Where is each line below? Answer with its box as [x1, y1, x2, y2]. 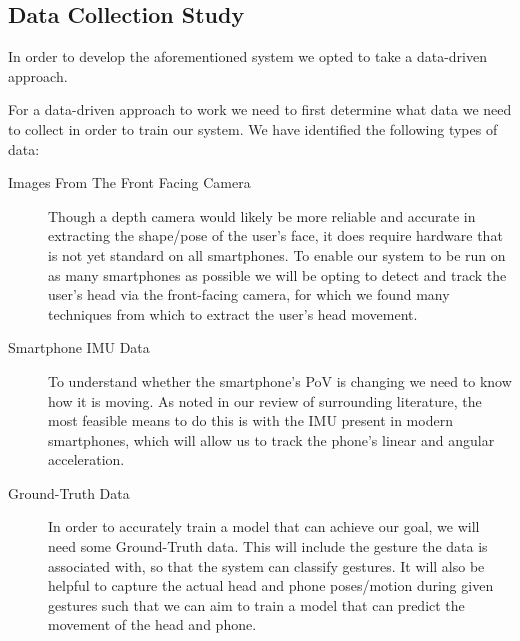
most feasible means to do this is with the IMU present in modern [48, 410, 453, 431]
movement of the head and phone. [48, 614, 257, 635]
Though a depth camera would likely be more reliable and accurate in [48, 205, 476, 226]
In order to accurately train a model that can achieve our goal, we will [48, 516, 480, 537]
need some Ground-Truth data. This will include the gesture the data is [48, 536, 488, 557]
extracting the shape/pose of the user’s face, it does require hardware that [48, 225, 503, 246]
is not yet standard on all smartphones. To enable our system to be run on [48, 244, 506, 265]
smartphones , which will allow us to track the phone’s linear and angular [48, 429, 495, 450]
